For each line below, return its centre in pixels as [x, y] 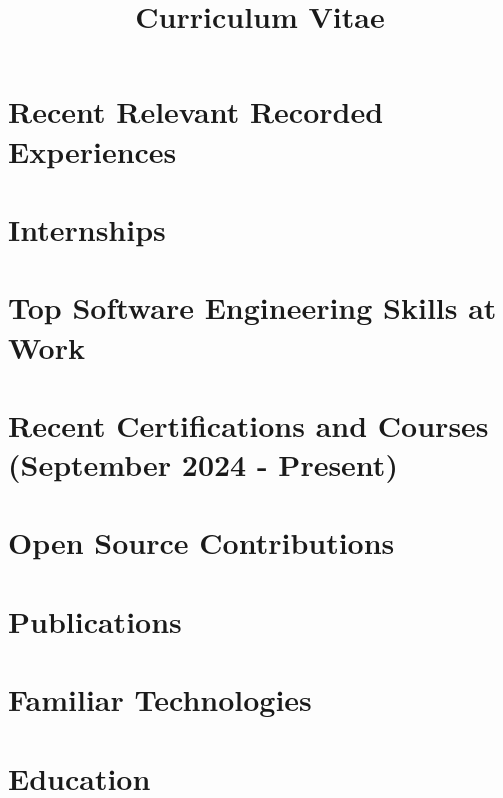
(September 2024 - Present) [203, 464]
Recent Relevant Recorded [196, 111]
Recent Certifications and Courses [248, 424]
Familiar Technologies [160, 699]
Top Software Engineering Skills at [252, 307]
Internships [87, 228]
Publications [95, 620]
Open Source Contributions [201, 542]
